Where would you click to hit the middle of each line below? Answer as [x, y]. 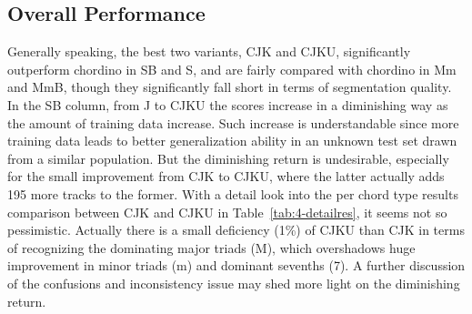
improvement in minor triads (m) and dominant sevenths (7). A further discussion [236, 265]
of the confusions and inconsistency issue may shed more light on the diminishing [234, 283]
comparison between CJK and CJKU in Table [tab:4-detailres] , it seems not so [227, 212]
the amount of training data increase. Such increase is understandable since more [233, 122]
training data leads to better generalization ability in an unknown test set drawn [232, 141]
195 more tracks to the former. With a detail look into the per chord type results [233, 193]
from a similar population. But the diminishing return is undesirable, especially [228, 158]
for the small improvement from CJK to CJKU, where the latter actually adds [226, 176]
